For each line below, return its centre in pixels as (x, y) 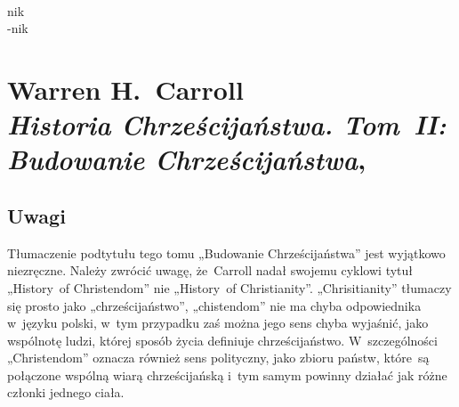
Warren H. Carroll (125, 89)
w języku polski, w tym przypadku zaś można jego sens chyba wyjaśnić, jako (218, 323)
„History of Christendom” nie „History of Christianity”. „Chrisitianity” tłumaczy (229, 287)
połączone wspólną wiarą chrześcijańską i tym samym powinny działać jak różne (227, 374)
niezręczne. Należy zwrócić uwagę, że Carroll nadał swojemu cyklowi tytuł (210, 270)
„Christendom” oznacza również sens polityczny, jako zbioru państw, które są (218, 358)
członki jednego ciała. (66, 392)
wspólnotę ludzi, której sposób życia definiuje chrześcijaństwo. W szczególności (222, 340)
